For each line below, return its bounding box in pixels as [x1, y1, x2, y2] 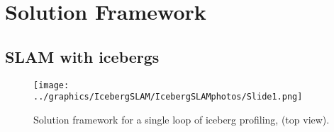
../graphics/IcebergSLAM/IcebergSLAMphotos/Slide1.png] [33, 92, 303, 102]
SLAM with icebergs [5, 45, 160, 67]
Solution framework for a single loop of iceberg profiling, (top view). [33, 112, 330, 126]
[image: [33, 80, 69, 90]
